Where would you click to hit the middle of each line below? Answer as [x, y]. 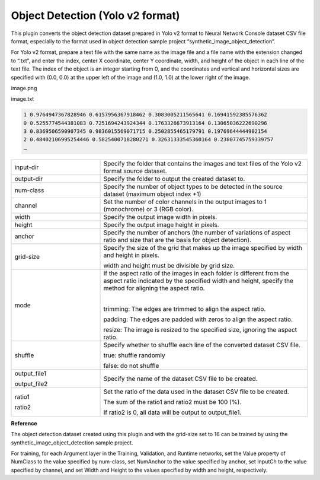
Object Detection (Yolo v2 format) [95, 15]
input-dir [27, 167]
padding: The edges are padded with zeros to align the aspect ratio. [198, 319]
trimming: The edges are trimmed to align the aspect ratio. [185, 309]
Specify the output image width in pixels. [160, 217]
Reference [24, 423]
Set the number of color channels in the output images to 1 [185, 202]
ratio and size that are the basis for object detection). [177, 240]
